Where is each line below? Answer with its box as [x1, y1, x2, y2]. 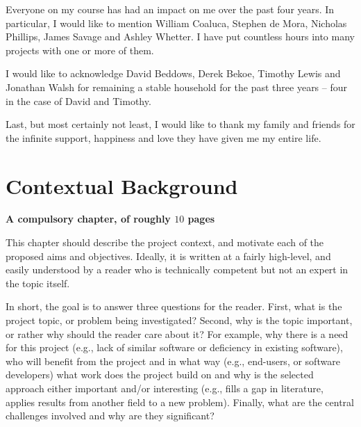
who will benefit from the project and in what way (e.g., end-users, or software [6, 353, 340, 368]
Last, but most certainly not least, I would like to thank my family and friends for [6, 117, 355, 131]
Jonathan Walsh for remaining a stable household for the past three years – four [6, 79, 348, 94]
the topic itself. [6, 275, 70, 290]
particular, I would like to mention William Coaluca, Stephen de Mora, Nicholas [6, 15, 347, 30]
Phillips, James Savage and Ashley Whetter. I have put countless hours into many [6, 29, 355, 44]
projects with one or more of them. [6, 42, 154, 57]
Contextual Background [6, 171, 238, 200]
